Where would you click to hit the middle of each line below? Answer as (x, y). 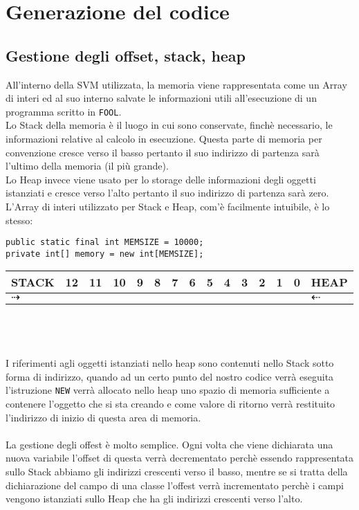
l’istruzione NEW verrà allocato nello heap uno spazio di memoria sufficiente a (168, 390)
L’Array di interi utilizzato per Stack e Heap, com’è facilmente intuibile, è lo (168, 206)
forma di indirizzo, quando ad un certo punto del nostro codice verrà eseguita (170, 376)
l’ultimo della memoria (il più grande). (87, 166)
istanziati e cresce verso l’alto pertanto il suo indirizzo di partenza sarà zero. (167, 193)
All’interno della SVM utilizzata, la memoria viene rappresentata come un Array (176, 84)
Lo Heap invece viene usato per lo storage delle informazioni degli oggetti (161, 179)
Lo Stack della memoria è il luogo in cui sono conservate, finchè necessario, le (169, 125)
